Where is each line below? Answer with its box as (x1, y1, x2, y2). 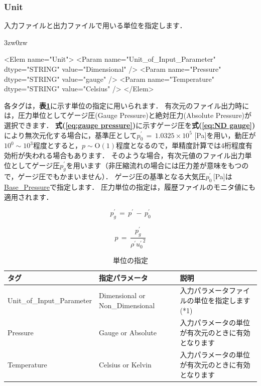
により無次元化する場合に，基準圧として (4, 130, 137, 140)
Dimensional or (98, 290, 146, 301)
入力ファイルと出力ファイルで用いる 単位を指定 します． (4, 20, 187, 31)
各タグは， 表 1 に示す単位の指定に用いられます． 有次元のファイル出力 (4, 100, 235, 110)
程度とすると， (33, 140, 82, 151)
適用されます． (4, 191, 53, 202)
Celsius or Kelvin (98, 359, 152, 370)
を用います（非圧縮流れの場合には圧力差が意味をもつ (66, 160, 242, 170)
